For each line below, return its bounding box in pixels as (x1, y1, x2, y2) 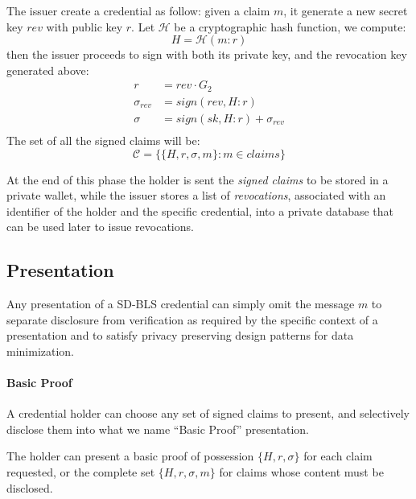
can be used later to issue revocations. (6, 218, 194, 235)
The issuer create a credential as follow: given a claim (6, 2, 270, 19)
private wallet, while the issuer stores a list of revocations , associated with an (6, 187, 386, 204)
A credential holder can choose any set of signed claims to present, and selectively (6, 405, 410, 422)
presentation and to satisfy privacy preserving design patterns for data (6, 327, 354, 344)
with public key (46, 18, 123, 35)
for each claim (303, 447, 373, 464)
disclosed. (6, 479, 53, 496)
